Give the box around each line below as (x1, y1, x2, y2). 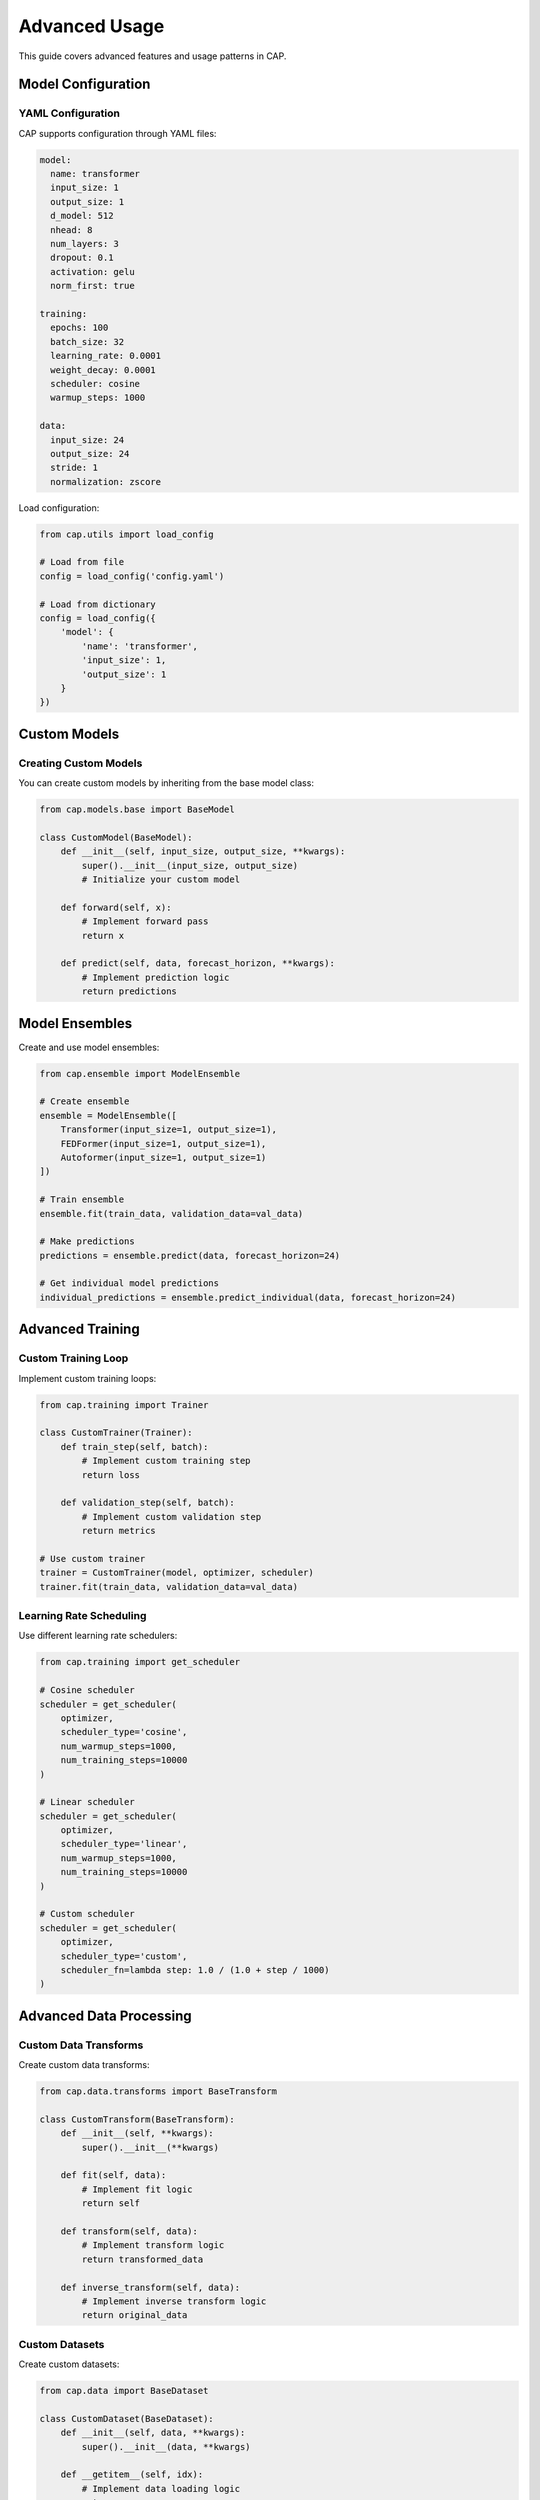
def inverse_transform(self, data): (60, 2281, 240, 2293)
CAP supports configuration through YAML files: (18, 127, 217, 139)
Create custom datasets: (18, 2358, 120, 2370)
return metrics (81, 1525, 157, 1537)
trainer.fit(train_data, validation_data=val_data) (39, 1581, 299, 1592)
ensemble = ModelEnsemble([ (39, 1110, 177, 1121)
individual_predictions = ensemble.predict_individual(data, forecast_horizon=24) (39, 1291, 457, 1303)
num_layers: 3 (50, 238, 120, 250)
